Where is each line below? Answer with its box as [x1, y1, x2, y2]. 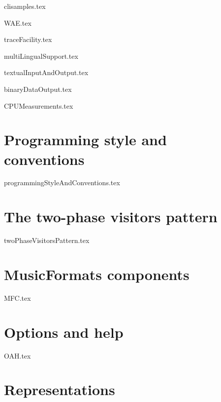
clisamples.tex [4, 1, 46, 11]
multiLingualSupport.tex [4, 50, 78, 61]
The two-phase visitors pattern [4, 206, 218, 227]
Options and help [4, 322, 124, 342]
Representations [4, 379, 115, 400]
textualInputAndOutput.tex [4, 67, 89, 78]
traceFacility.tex [4, 34, 52, 44]
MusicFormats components [4, 264, 189, 284]
